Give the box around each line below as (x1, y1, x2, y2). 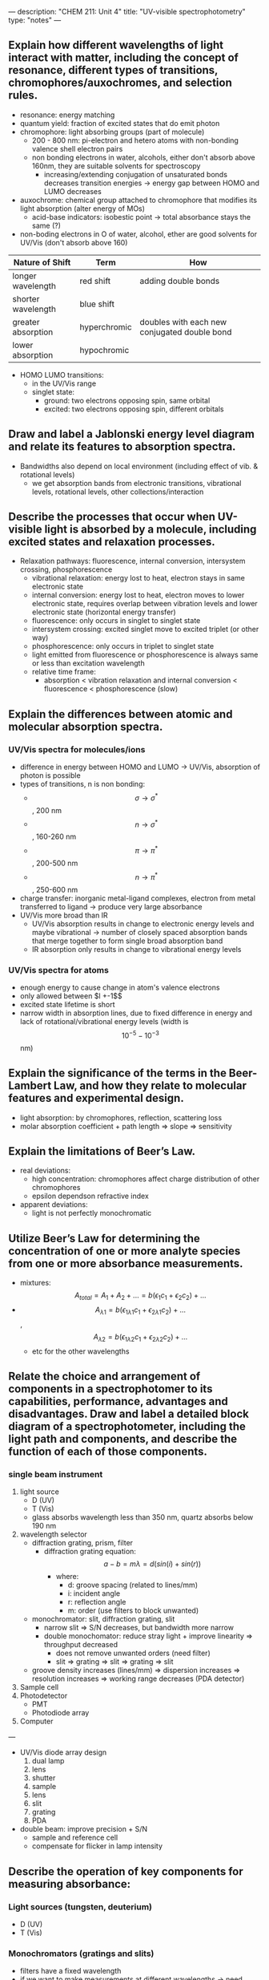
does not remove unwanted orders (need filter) (55, 1648, 211, 1658)
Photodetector (19, 1691, 68, 1701)
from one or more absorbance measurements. (8, 1257, 243, 1270)
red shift (79, 275, 111, 286)
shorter (12, 293, 40, 304)
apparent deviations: (19, 1200, 88, 1209)
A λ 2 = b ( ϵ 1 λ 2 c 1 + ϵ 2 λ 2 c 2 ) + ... (93, 1331, 188, 1343)
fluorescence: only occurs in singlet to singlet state (31, 616, 201, 626)
